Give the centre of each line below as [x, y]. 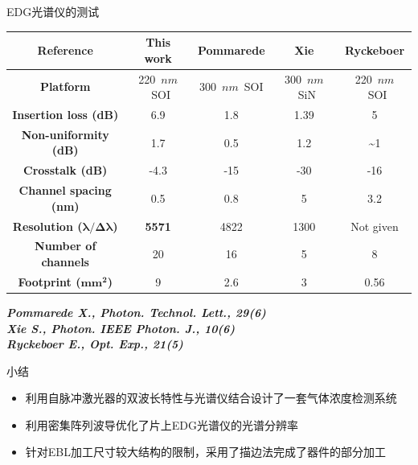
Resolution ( [47, 226]
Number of [66, 246]
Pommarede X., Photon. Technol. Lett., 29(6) [136, 312]
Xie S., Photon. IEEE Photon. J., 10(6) [121, 328]
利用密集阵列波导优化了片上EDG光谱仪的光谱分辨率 [162, 424]
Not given [375, 226]
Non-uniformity [65, 134]
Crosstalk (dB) [66, 170]
